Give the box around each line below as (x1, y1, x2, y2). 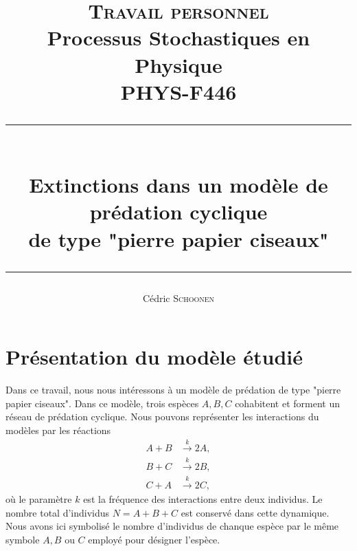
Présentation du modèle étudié (5, 343, 303, 371)
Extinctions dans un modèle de (29, 171, 328, 199)
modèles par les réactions (5, 423, 111, 437)
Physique (135, 50, 222, 78)
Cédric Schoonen (142, 290, 215, 305)
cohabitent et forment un (235, 396, 341, 410)
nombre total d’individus (5, 505, 110, 519)
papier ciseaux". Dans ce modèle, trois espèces (5, 396, 199, 410)
